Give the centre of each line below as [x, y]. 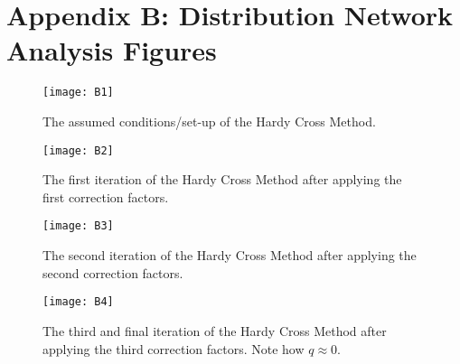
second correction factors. [113, 272]
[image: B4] [78, 302]
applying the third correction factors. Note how [174, 348]
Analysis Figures [112, 50]
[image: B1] [78, 93]
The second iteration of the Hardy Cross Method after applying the [230, 255]
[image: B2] [78, 150]
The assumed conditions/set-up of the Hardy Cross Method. [209, 121]
